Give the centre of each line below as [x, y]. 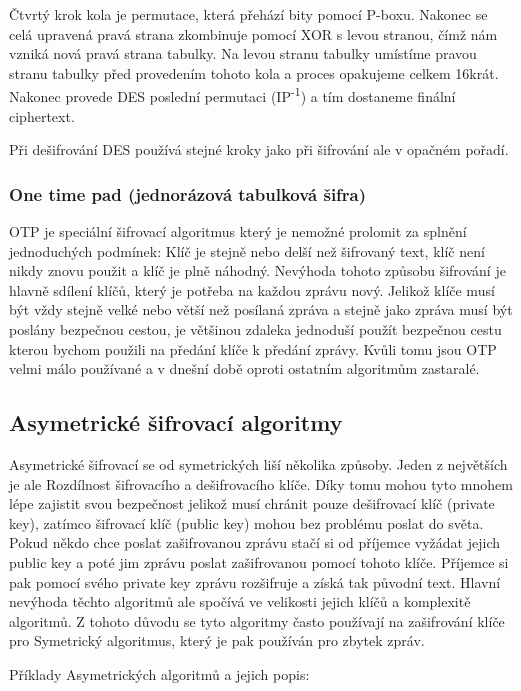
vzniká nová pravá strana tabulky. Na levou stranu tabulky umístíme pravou [243, 53]
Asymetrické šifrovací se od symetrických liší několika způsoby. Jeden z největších [258, 463]
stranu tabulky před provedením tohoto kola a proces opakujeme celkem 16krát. [254, 72]
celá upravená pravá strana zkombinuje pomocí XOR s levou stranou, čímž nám [253, 33]
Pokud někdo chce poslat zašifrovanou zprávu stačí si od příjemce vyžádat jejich [255, 542]
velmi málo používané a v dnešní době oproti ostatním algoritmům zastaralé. [244, 368]
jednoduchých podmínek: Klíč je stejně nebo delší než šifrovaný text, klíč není [247, 250]
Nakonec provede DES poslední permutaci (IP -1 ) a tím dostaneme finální [232, 95]
